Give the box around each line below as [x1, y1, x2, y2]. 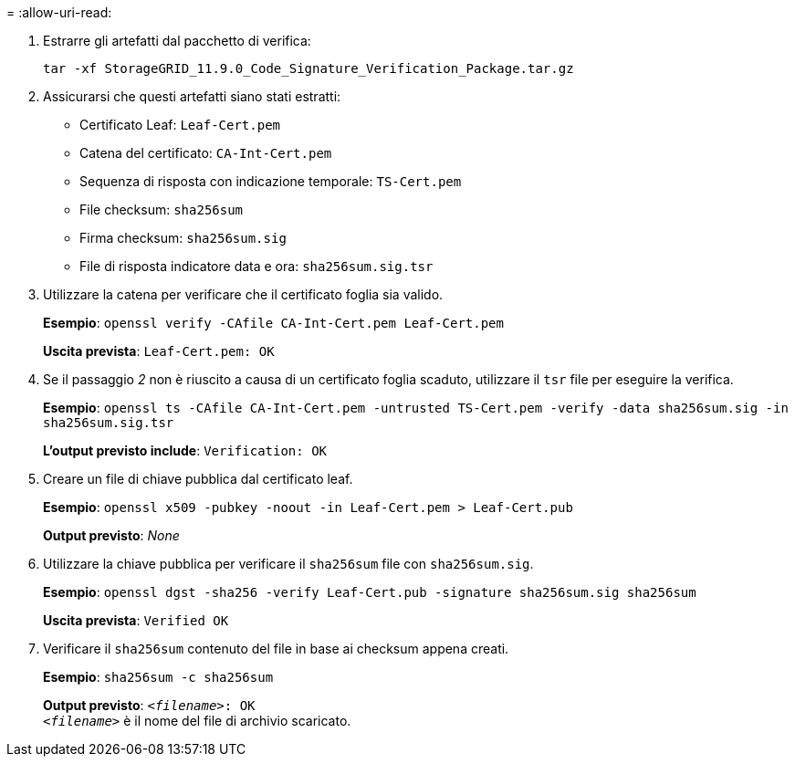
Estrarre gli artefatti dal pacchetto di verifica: [43, 33, 311, 48]
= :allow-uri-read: [6, 5, 112, 20]
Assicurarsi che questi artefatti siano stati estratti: [43, 89, 341, 104]
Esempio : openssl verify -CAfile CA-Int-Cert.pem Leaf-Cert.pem [43, 315, 504, 330]
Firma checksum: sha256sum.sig [79, 230, 287, 246]
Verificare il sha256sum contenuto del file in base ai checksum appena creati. [43, 641, 509, 656]
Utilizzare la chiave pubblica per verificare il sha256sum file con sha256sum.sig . [43, 556, 534, 571]
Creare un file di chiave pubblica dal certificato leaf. [43, 471, 353, 487]
